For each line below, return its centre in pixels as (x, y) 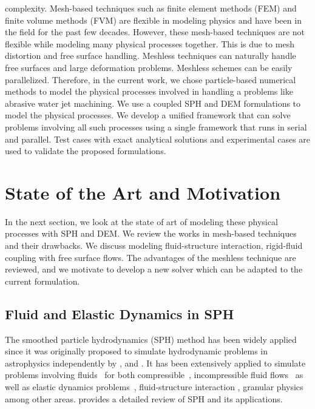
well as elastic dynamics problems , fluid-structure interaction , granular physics (154, 386)
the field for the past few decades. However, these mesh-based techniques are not (155, 32)
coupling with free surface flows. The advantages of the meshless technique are (151, 257)
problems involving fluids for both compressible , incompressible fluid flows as (154, 375)
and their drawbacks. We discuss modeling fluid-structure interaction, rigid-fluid (154, 245)
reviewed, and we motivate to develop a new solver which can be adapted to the (154, 269)
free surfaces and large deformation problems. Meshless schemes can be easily (149, 67)
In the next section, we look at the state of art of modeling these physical (141, 221)
